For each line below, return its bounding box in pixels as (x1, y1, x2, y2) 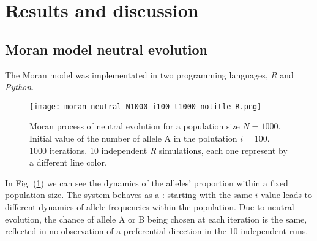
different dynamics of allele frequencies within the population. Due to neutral (5, 200, 294, 213)
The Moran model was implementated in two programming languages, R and (5, 68, 294, 81)
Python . (5, 80, 34, 93)
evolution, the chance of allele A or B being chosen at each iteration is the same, (5, 212, 307, 225)
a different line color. (29, 156, 107, 169)
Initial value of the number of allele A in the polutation (29, 132, 237, 145)
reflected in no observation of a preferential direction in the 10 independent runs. (5, 224, 308, 237)
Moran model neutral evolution (5, 39, 207, 58)
